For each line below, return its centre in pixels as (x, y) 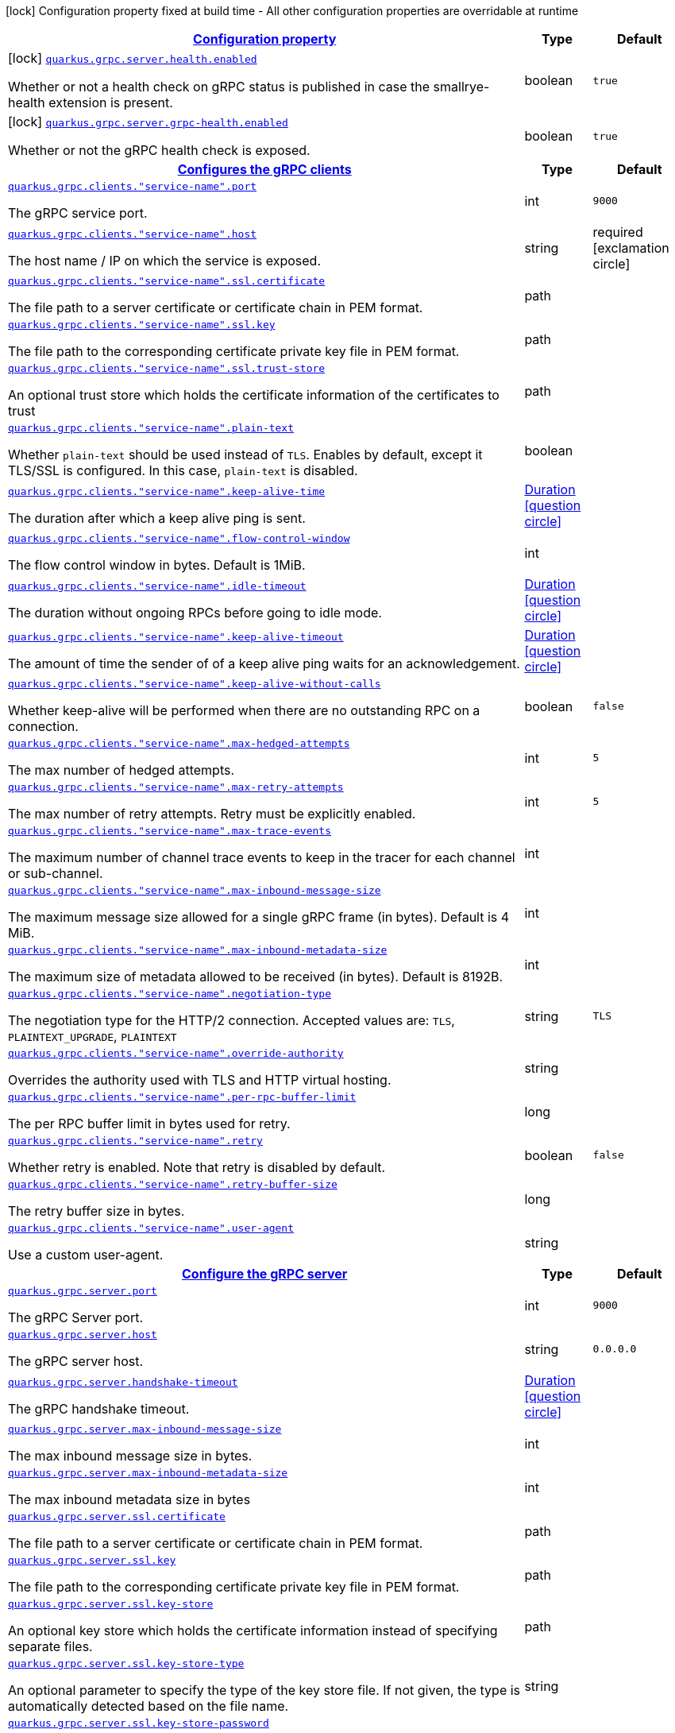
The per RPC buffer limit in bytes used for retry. (149, 1124)
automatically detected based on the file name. (148, 1706)
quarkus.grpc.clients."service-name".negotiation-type (170, 994)
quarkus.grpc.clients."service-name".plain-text (151, 428)
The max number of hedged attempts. (121, 770)
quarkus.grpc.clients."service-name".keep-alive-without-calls (195, 684)
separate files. (50, 1646)
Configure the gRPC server (265, 1274)
